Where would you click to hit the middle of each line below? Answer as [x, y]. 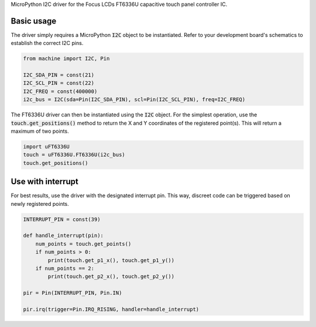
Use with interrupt [44, 182]
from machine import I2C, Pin [66, 59]
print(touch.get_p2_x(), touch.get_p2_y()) [111, 277]
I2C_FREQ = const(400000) [60, 91]
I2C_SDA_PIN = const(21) [59, 75]
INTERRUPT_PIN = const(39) [62, 219]
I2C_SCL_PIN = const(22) [59, 83]
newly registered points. [40, 204]
